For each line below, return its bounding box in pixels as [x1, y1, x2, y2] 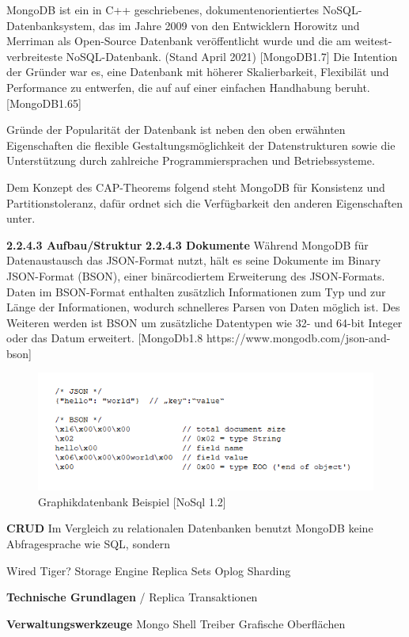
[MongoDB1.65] [6, 94, 81, 111]
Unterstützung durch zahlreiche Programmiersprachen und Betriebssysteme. [6, 152, 375, 169]
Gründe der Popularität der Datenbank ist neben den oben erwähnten [6, 121, 346, 138]
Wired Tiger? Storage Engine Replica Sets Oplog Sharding [6, 562, 291, 578]
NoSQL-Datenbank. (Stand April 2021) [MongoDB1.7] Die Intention [66, 48, 398, 64]
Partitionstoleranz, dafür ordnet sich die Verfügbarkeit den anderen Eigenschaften [6, 194, 403, 211]
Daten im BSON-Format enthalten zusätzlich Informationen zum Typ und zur [6, 283, 386, 299]
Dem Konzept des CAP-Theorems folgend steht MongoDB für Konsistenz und [6, 178, 385, 195]
